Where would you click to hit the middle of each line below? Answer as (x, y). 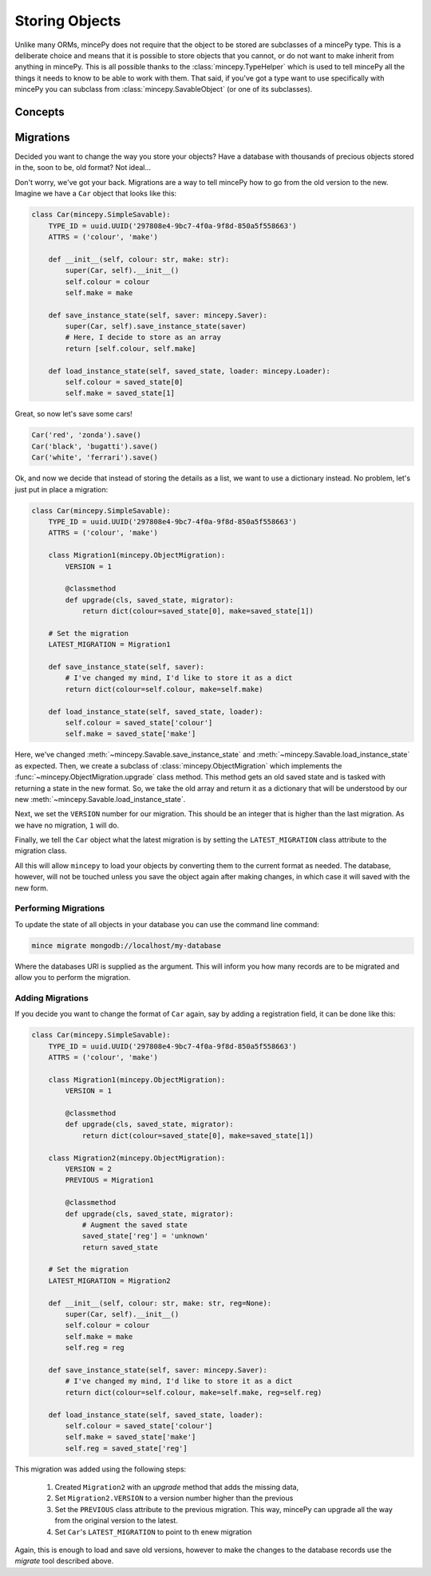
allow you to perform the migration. (73, 978)
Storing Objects (68, 21)
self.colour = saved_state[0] (124, 382)
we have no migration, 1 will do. (67, 825)
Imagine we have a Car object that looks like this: (96, 194)
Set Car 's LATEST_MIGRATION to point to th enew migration (153, 1531)
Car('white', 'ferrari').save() (95, 458)
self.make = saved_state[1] (120, 393)
